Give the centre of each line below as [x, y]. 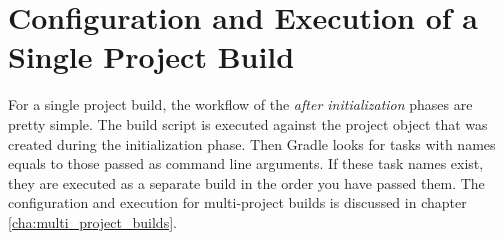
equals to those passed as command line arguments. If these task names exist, [246, 163]
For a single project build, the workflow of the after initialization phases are [240, 104]
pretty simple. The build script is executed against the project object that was [248, 123]
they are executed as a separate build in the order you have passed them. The [246, 182]
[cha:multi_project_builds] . [92, 221]
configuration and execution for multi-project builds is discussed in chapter [237, 202]
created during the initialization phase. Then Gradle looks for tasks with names [252, 143]
